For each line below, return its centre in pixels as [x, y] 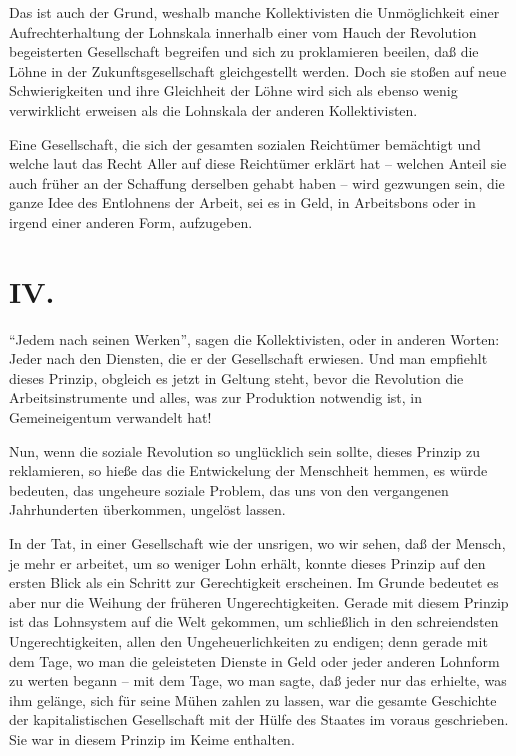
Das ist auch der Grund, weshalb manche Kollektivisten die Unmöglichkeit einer [254, 12]
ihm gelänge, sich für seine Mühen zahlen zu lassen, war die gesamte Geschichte [253, 699]
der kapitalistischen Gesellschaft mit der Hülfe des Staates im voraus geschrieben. [259, 719]
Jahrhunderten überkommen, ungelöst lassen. [147, 509]
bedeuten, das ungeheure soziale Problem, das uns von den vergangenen [229, 489]
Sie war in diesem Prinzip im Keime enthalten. [152, 738]
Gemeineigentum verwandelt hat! [110, 417]
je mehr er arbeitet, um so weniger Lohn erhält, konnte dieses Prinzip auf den [247, 562]
